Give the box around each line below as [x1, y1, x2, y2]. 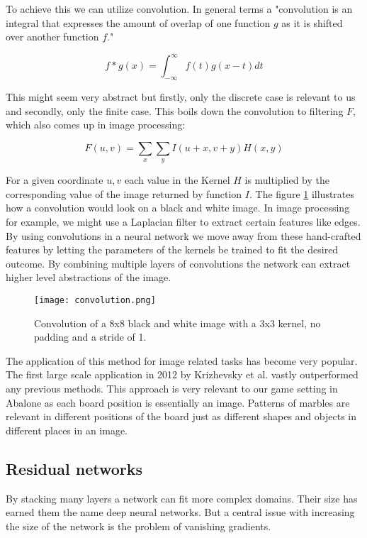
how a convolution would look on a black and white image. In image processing [6, 200, 350, 215]
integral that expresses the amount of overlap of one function [6, 15, 271, 30]
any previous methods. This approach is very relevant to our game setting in [6, 381, 338, 396]
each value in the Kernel [124, 172, 230, 187]
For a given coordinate [6, 172, 103, 187]
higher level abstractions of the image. [6, 270, 171, 285]
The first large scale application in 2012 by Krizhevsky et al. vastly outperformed [6, 367, 358, 382]
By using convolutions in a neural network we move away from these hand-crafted [6, 228, 361, 243]
